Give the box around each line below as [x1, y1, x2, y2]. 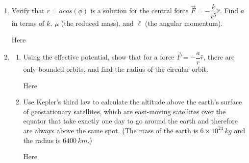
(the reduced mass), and [61, 18, 134, 28]
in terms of [11, 18, 45, 28]
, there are [203, 52, 235, 62]
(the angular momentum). [145, 18, 223, 28]
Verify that [11, 5, 45, 16]
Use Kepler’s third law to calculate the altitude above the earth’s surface [23, 97, 242, 107]
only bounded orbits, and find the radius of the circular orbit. [23, 63, 208, 74]
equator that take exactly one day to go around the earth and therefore [23, 116, 238, 126]
